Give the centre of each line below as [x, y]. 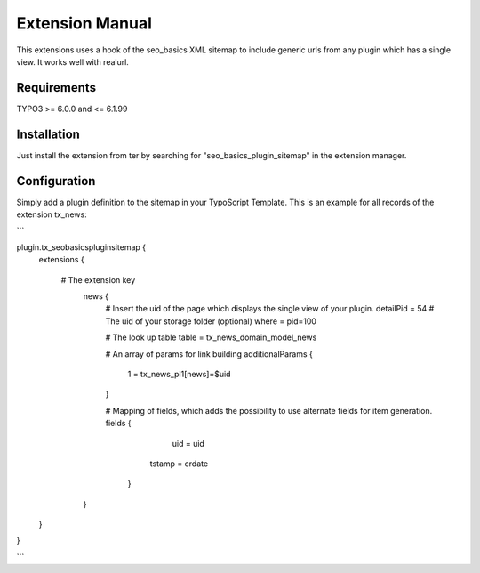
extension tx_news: [52, 214]
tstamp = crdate [179, 464]
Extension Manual [84, 23]
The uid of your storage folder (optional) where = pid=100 [211, 321]
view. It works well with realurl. [72, 61]
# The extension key [98, 279]
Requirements [56, 88]
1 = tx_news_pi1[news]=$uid [179, 374]
